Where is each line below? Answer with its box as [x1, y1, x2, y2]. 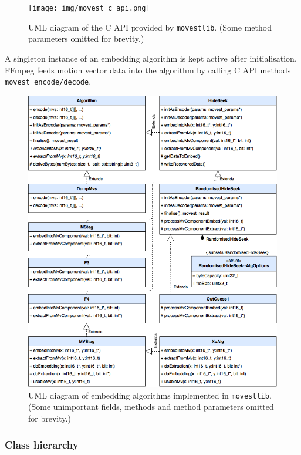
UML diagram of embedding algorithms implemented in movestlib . [28, 389, 272, 401]
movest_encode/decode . [5, 75, 92, 87]
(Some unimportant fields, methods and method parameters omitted [28, 400, 274, 413]
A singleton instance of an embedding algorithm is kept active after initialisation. [5, 52, 297, 64]
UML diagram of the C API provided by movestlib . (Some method [28, 21, 272, 33]
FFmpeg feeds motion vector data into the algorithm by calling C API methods [5, 63, 291, 76]
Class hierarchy [5, 437, 79, 451]
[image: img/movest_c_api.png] [28, 4, 150, 12]
